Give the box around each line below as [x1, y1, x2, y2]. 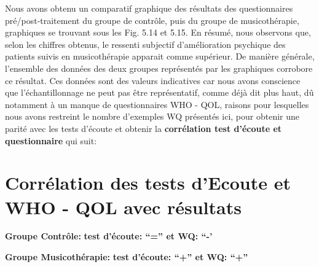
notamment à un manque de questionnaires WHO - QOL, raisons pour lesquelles [5, 98, 309, 110]
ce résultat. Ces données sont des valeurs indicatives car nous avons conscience [5, 74, 301, 87]
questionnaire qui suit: [5, 134, 97, 147]
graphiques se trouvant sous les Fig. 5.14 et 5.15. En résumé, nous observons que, [5, 26, 311, 39]
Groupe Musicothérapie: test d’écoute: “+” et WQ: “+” [5, 250, 248, 263]
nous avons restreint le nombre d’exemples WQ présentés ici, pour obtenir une [5, 110, 300, 123]
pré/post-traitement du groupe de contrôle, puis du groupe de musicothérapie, [5, 14, 299, 26]
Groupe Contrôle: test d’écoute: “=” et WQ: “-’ [5, 230, 213, 242]
